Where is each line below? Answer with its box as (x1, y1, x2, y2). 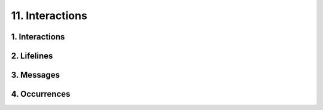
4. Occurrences (11, 89, 71, 99)
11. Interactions (11, 9, 88, 22)
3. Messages (11, 70, 60, 80)
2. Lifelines (11, 51, 53, 61)
